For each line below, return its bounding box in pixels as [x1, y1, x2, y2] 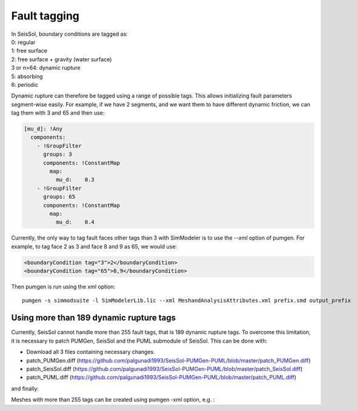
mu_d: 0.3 [55, 176, 95, 183]
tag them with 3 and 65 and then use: [11, 109, 105, 116]
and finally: [11, 385, 39, 392]
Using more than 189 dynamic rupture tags [11, 313, 176, 323]
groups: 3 [43, 151, 73, 158]
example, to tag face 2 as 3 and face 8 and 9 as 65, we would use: [11, 242, 177, 250]
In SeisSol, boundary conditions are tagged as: [11, 30, 128, 38]
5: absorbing [11, 73, 43, 80]
